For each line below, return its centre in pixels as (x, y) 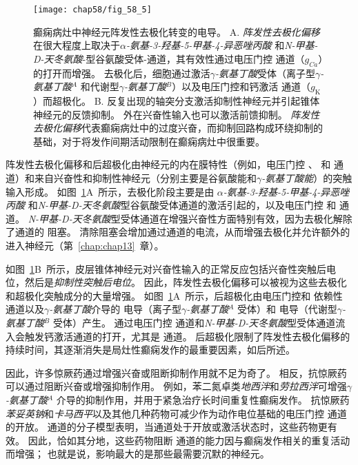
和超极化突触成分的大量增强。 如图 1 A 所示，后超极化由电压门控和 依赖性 (174, 295)
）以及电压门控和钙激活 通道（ (241, 86)
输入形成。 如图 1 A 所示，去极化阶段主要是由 (110, 191)
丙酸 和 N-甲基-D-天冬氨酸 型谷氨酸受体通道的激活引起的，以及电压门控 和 (171, 205)
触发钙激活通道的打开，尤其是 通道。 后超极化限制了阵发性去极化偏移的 (187, 336)
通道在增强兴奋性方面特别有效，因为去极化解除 (246, 218)
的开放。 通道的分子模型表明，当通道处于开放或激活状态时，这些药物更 (167, 427)
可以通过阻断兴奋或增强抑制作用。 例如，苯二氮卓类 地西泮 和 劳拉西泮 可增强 (176, 386)
